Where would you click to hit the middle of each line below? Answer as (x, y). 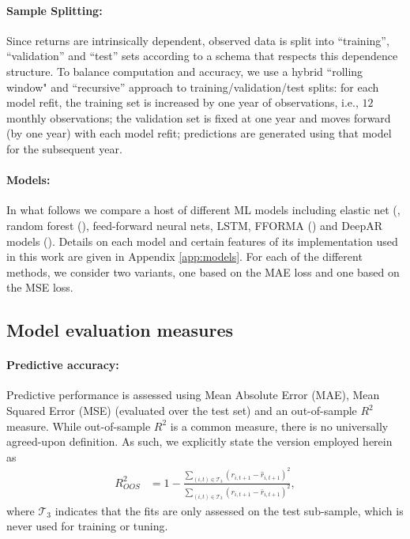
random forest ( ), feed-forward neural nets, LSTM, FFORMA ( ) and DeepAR (195, 225)
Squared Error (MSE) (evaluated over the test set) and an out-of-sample (182, 411)
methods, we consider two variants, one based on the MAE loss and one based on (203, 271)
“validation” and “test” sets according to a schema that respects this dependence (202, 56)
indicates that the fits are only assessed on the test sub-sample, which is (229, 510)
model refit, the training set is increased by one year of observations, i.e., (182, 102)
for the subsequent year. (64, 148)
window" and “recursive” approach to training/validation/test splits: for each (193, 87)
